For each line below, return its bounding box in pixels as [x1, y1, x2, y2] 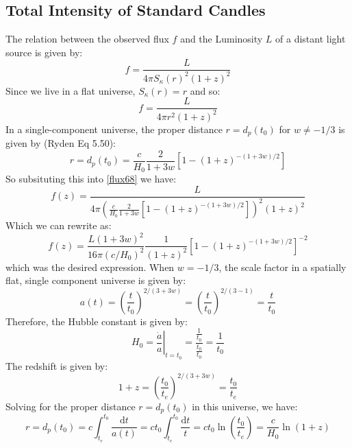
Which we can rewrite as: [5, 218, 112, 233]
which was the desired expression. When [5, 259, 175, 274]
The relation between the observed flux [5, 32, 169, 46]
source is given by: [5, 45, 83, 59]
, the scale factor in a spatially [218, 259, 347, 274]
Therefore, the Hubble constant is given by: [5, 314, 188, 328]
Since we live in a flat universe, [5, 83, 136, 97]
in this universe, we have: [192, 399, 298, 413]
